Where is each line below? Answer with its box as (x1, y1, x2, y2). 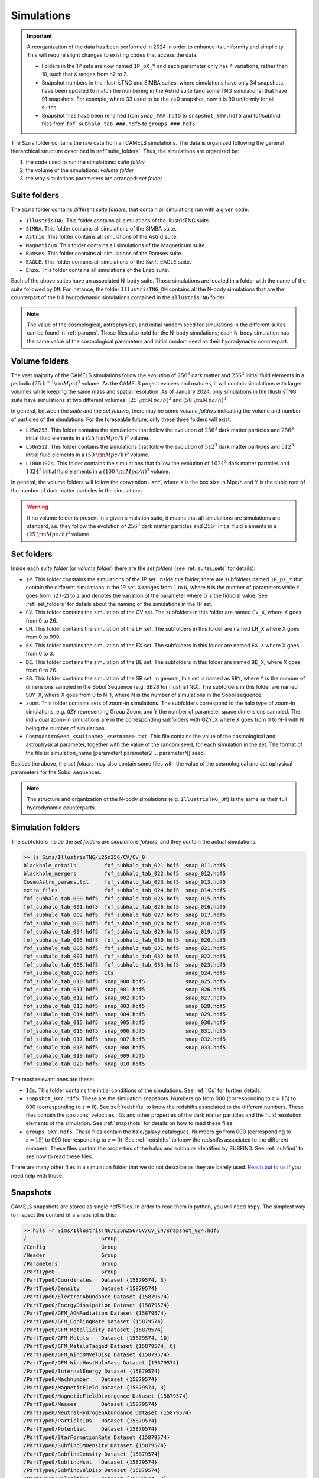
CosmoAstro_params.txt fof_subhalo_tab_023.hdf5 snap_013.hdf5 (23, 879, 226, 885)
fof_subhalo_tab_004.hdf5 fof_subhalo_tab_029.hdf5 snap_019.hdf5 (23, 928, 226, 935)
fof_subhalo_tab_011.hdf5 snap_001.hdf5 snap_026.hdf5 (23, 986, 226, 993)
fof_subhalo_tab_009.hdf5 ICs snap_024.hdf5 (23, 970, 226, 977)
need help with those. (11, 1172, 64, 1179)
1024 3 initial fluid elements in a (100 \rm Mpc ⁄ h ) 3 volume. (25, 467, 171, 475)
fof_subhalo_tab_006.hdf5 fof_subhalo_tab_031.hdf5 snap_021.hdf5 (23, 945, 226, 951)
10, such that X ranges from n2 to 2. (41, 71, 129, 78)
